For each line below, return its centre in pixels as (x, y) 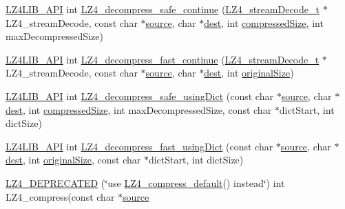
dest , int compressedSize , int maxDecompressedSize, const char (139, 109)
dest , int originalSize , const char (73, 160)
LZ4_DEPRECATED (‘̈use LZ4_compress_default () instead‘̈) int (145, 182)
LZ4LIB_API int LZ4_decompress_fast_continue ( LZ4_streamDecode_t (163, 59)
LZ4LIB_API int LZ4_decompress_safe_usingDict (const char (139, 96)
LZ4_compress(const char (60, 196)
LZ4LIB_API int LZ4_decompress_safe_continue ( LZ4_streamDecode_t (163, 9)
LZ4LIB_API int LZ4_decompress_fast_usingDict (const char (139, 146)
